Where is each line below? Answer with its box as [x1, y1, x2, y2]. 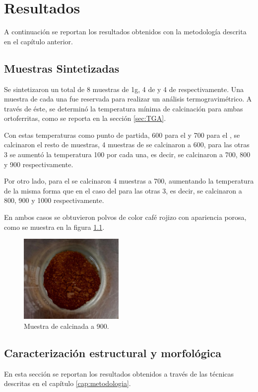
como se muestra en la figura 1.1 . [4, 221, 105, 232]
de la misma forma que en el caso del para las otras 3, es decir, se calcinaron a [4, 185, 242, 196]
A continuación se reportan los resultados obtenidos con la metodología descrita [4, 26, 247, 37]
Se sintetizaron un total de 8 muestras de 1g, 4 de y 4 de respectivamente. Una [4, 84, 244, 94]
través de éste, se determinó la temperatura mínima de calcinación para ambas [4, 103, 243, 113]
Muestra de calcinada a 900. [24, 321, 109, 331]
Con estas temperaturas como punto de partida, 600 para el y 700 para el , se [4, 129, 240, 140]
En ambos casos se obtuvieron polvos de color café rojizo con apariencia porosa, [4, 212, 247, 222]
